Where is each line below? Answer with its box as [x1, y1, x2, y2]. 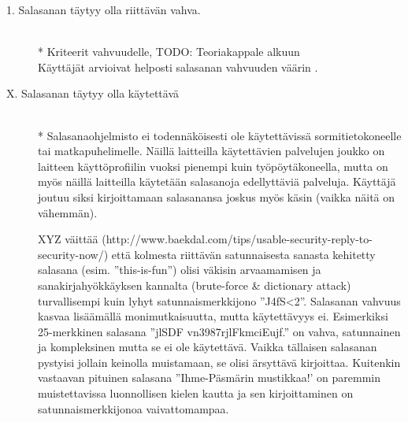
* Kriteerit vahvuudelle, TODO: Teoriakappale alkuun [38, 43, 300, 60]
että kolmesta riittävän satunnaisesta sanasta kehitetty [111, 246, 376, 262]
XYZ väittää [38, 231, 98, 247]
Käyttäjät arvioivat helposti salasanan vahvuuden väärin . [38, 58, 318, 75]
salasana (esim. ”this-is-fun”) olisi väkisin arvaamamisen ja [38, 261, 321, 278]
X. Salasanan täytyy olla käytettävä [6, 85, 180, 102]
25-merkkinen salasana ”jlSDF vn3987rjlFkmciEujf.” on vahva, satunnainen [38, 323, 401, 339]
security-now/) [38, 246, 109, 262]
